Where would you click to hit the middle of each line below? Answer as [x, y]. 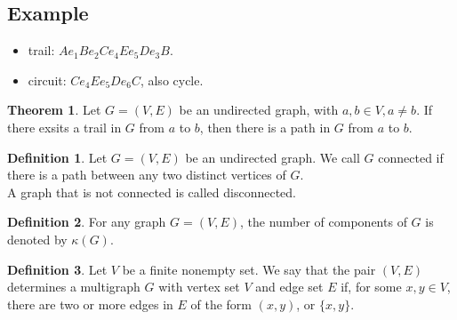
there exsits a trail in [64, 127]
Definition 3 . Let [57, 269]
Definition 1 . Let [57, 157]
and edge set [289, 287]
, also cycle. [172, 80]
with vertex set [199, 287]
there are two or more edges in [90, 304]
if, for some [371, 287]
